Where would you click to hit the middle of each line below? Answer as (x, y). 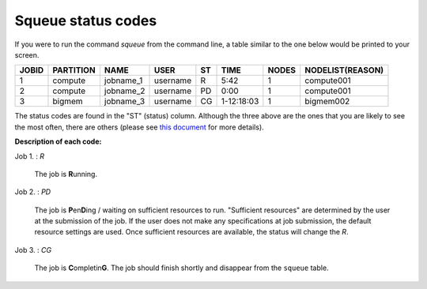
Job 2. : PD (33, 192)
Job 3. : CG (33, 250)
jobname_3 (125, 101)
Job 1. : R (30, 156)
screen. (27, 54)
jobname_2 (125, 91)
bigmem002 (327, 101)
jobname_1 (123, 81)
